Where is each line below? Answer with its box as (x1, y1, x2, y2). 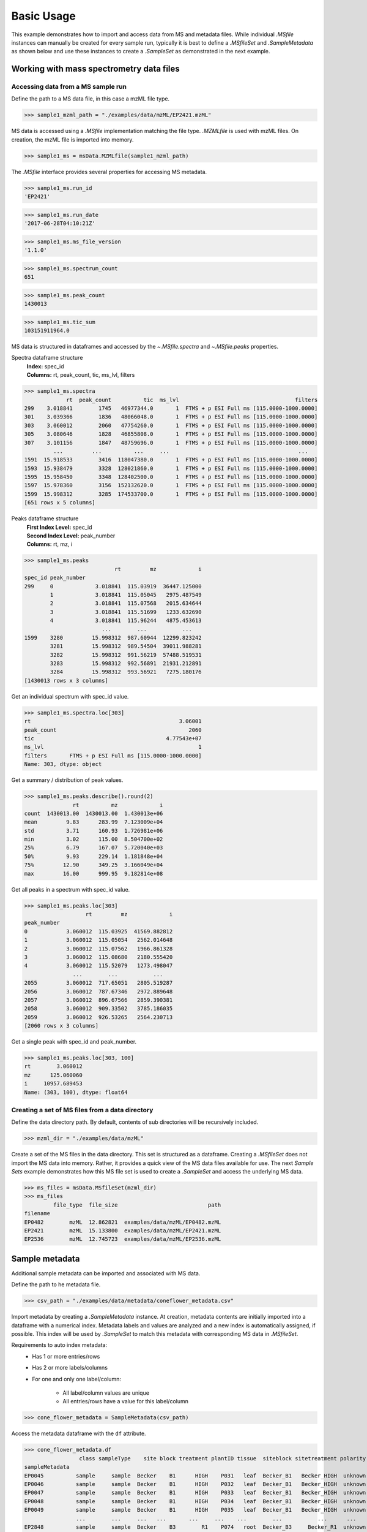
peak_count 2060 (24, 726, 202, 734)
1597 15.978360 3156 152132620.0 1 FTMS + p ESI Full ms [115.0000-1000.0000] (24, 482, 318, 489)
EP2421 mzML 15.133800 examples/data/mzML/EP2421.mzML (24, 1227, 221, 1234)
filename (24, 1210, 51, 1217)
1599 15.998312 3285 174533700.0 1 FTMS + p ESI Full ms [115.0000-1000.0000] (24, 490, 318, 498)
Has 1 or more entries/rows (32, 1352, 100, 1360)
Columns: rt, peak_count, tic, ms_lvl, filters (26, 371, 135, 379)
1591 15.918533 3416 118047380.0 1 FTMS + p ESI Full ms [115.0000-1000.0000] (24, 457, 318, 463)
